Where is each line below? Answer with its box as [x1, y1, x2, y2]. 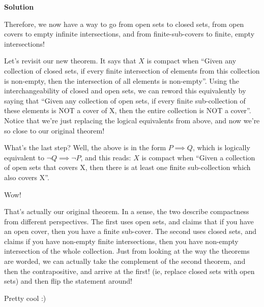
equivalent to [4, 152, 44, 162]
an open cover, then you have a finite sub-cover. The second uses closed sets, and [4, 226, 256, 236]
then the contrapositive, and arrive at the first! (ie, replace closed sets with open [4, 265, 255, 276]
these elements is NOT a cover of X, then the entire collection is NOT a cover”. [4, 105, 251, 116]
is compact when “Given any [146, 55, 237, 66]
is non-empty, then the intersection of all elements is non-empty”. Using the [4, 75, 239, 86]
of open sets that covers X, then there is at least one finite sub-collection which [4, 162, 251, 173]
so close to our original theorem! [4, 125, 105, 135]
